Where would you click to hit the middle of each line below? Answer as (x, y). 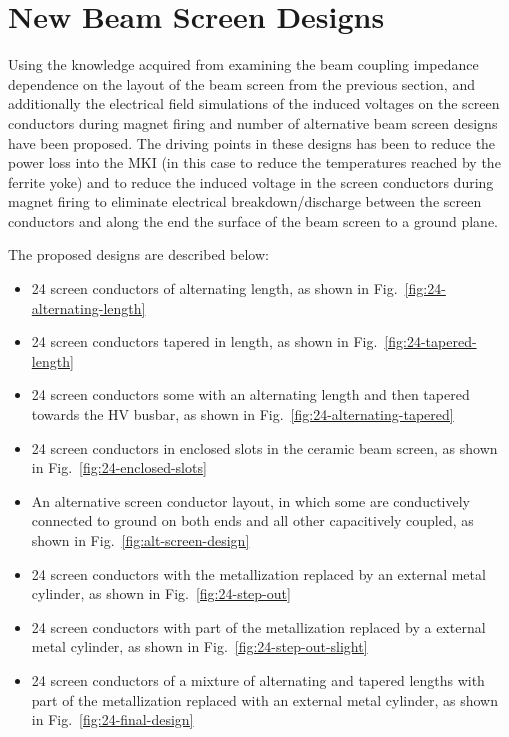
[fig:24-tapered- (430, 341)
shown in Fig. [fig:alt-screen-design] (140, 540)
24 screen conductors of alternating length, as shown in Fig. (214, 288)
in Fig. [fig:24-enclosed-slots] (119, 467)
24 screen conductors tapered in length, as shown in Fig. (204, 341)
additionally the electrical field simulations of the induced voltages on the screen (254, 103)
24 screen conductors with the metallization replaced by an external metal (258, 573)
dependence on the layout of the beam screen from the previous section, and (241, 83)
